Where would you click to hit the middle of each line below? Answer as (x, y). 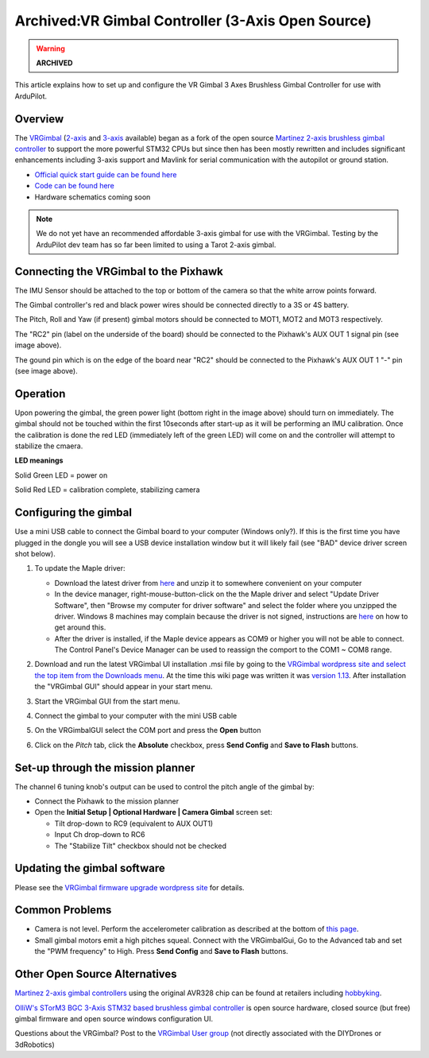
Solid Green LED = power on (61, 475)
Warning (50, 48)
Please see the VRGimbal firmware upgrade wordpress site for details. (130, 887)
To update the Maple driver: (80, 568)
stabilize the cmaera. (49, 446)
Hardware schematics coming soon (93, 197)
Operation (40, 393)
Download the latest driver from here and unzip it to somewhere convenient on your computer (208, 583)
